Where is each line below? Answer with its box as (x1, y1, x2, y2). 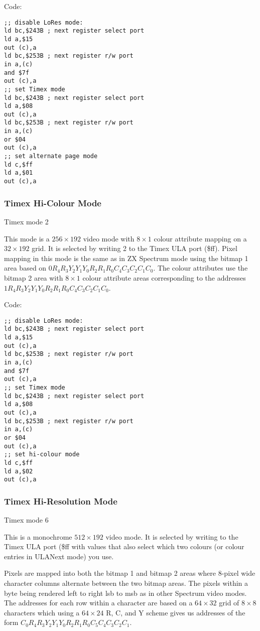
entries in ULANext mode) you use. (4, 551, 114, 561)
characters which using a (4, 607, 80, 617)
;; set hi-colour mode (4, 451, 80, 458)
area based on (4, 263, 47, 273)
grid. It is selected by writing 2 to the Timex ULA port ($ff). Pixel (32, 243, 237, 254)
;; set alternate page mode (4, 153, 98, 160)
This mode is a (4, 233, 50, 243)
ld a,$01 (4, 169, 33, 177)
